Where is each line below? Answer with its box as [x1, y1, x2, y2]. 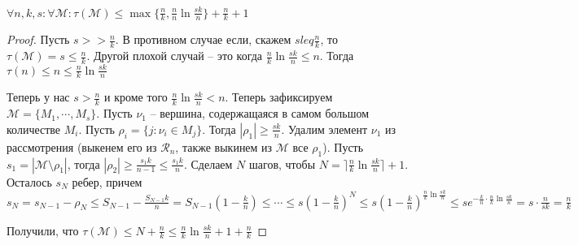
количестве [7, 120, 61, 137]
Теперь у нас [7, 88, 70, 105]
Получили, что [7, 221, 79, 239]
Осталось [7, 173, 52, 190]
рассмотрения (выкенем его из [7, 138, 157, 155]
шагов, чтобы [249, 155, 316, 172]
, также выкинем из [175, 138, 273, 155]
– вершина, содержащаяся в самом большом [150, 105, 370, 122]
